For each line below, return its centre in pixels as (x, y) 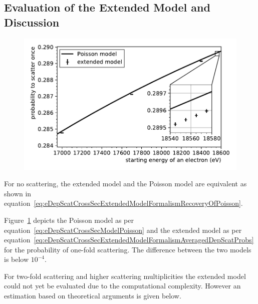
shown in (18, 193)
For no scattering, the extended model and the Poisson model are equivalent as (125, 184)
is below (17, 259)
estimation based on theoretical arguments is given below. (93, 296)
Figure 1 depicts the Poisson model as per (69, 220)
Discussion (32, 22)
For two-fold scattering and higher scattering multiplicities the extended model (125, 276)
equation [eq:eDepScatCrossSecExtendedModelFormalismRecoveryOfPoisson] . (123, 203)
